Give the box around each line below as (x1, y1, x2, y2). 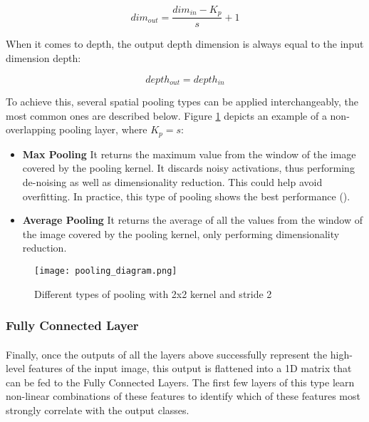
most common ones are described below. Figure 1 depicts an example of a (6, 108, 327, 123)
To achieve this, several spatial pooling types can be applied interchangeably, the (6, 94, 359, 109)
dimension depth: (6, 51, 81, 66)
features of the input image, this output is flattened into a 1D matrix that (28, 361, 352, 376)
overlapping (6, 122, 56, 137)
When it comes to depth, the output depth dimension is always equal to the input (6, 36, 364, 51)
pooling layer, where (59, 122, 147, 137)
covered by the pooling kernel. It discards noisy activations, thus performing (22, 160, 355, 175)
